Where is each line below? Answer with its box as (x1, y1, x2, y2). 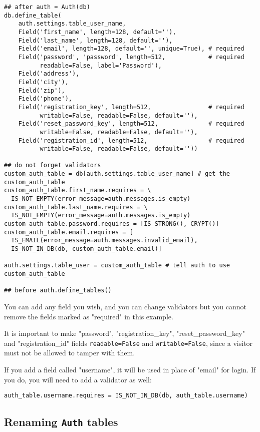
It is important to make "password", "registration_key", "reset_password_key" (4, 328, 245, 338)
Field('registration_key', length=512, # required (18, 103, 244, 111)
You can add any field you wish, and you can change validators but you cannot (4, 301, 247, 311)
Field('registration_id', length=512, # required (18, 137, 244, 144)
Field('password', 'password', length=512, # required (18, 53, 244, 61)
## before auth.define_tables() (4, 287, 112, 294)
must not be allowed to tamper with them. (4, 347, 135, 358)
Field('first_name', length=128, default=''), (18, 28, 176, 36)
